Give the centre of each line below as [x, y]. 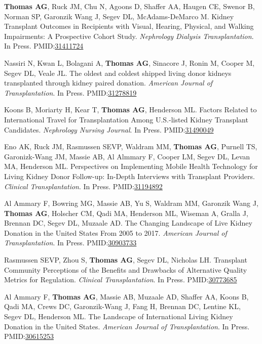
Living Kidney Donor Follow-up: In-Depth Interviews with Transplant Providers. [129, 176]
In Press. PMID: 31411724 [44, 46]
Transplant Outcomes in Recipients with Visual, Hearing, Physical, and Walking [129, 26]
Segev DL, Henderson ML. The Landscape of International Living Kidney [119, 316]
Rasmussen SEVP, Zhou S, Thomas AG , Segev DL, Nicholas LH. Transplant [126, 260]
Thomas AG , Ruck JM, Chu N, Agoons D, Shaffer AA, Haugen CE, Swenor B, [129, 6]
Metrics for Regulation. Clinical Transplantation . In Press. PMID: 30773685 [121, 279]
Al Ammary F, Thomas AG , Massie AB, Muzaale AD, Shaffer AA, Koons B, [126, 296]
